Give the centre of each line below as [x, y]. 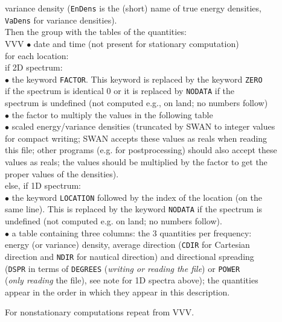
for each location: [37, 55]
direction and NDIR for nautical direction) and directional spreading [130, 256]
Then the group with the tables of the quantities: [96, 32]
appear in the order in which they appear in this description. [117, 292]
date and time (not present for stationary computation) [136, 43]
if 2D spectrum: [34, 67]
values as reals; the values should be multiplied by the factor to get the [136, 161]
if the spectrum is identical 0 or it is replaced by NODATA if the [120, 91]
